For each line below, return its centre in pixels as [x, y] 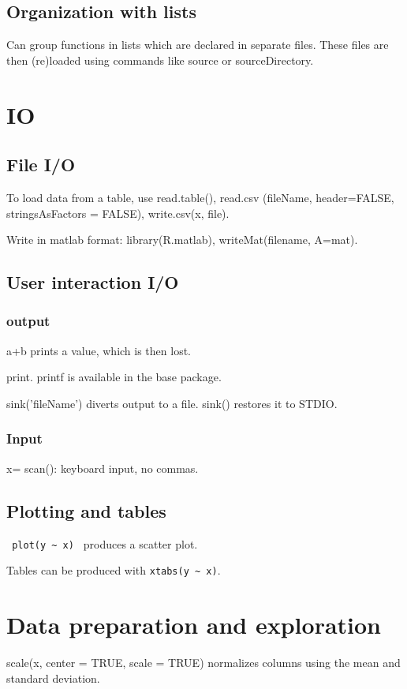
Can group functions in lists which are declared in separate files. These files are [198, 45]
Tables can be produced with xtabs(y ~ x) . [114, 570]
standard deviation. [53, 678]
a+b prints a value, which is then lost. [99, 350]
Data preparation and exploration [194, 625]
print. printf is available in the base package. [114, 377]
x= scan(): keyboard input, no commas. [103, 468]
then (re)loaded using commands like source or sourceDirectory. [160, 60]
